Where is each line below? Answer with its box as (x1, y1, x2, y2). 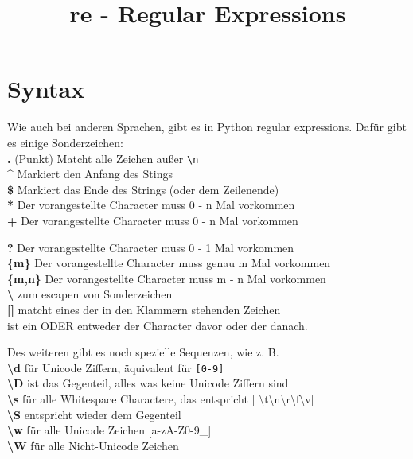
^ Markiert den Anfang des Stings (7, 165, 173, 182)
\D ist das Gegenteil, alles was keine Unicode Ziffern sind (7, 375, 289, 391)
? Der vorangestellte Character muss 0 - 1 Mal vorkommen (7, 239, 294, 255)
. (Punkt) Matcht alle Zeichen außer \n (7, 150, 199, 166)
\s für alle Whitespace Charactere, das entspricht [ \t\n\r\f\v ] (7, 390, 314, 406)
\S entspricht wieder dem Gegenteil (7, 406, 181, 422)
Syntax (7, 72, 85, 105)
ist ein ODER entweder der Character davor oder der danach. (7, 317, 308, 333)
